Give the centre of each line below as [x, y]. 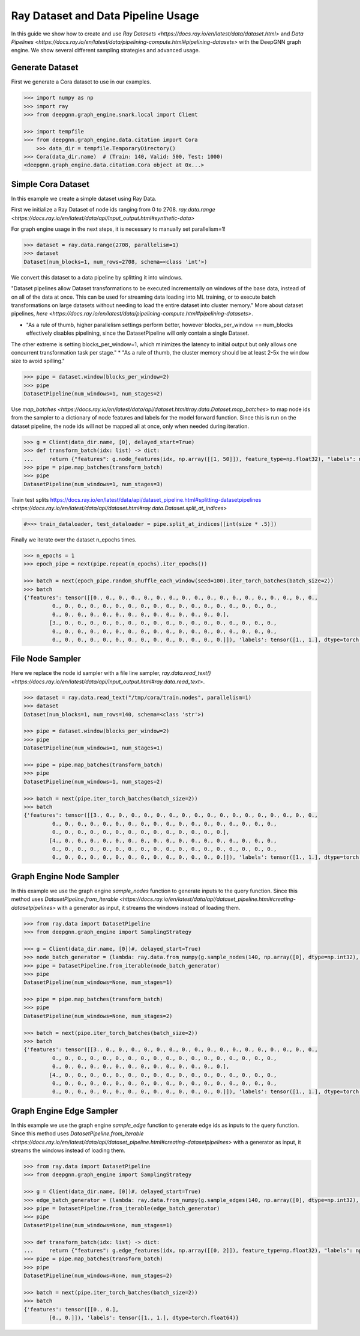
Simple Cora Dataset [50, 184]
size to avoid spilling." [38, 361]
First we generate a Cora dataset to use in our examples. [81, 82]
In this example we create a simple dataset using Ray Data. [84, 198]
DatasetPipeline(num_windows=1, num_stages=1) [93, 748]
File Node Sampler [46, 659]
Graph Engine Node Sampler [65, 877]
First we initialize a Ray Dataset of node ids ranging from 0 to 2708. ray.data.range [113, 210]
